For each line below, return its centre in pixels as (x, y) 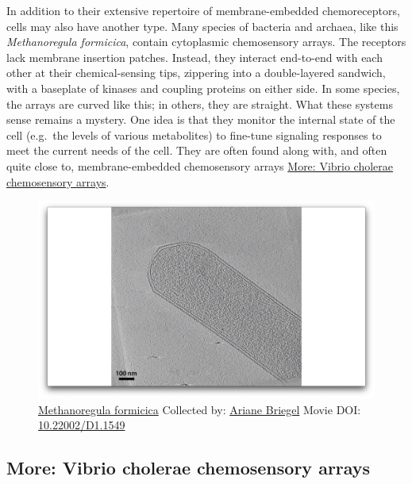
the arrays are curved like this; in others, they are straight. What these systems (200, 104)
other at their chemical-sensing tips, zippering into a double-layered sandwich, (196, 73)
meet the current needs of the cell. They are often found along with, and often (197, 150)
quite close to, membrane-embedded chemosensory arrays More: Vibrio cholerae (200, 165)
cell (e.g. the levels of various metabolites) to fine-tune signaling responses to (194, 134)
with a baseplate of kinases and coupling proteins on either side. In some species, (203, 88)
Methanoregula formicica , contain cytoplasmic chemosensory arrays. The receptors (206, 42)
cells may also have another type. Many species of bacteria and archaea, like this (202, 26)
